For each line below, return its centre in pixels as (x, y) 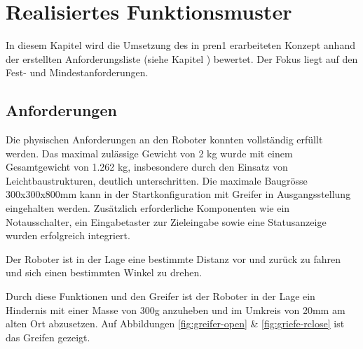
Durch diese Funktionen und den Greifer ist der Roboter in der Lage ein (160, 296)
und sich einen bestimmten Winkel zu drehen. (104, 272)
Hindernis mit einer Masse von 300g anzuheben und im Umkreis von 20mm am (176, 309)
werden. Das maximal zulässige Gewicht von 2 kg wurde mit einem (149, 153)
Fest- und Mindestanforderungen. (77, 72)
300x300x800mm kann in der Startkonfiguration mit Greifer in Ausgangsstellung (178, 194)
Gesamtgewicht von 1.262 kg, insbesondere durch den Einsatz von (147, 167)
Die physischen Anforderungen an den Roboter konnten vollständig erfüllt (164, 140)
